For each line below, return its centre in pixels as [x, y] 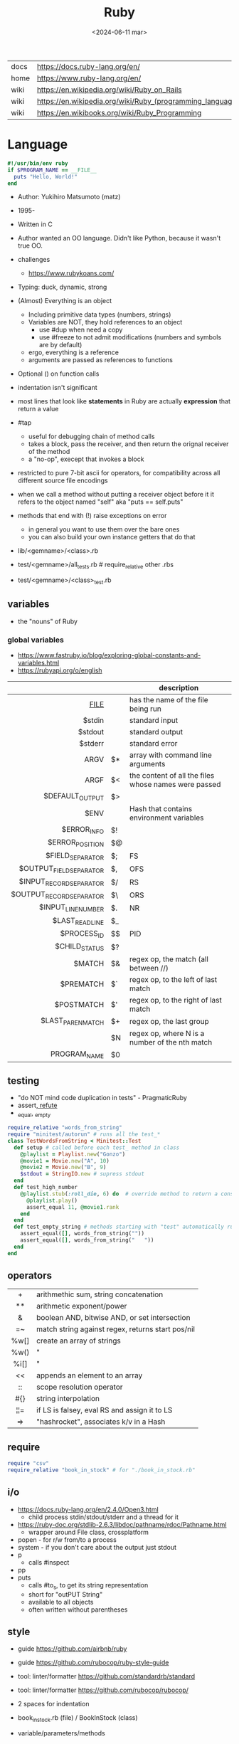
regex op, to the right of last [175, 1000]
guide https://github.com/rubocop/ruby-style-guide [93, 1663]
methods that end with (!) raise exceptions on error [92, 516]
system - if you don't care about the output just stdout [97, 1547]
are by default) [60, 345]
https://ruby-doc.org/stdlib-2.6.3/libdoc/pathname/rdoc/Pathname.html [122, 1524]
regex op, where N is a [167, 1034]
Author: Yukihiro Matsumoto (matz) [69, 197]
